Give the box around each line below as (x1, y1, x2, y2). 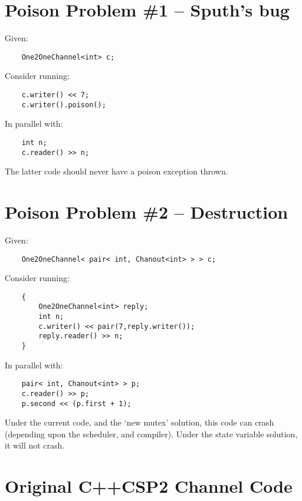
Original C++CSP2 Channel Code (5, 474, 293, 498)
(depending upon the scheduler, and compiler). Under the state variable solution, (5, 427, 298, 440)
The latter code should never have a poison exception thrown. (5, 165, 228, 177)
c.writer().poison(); (21, 100, 106, 109)
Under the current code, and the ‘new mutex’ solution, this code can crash (5, 416, 274, 429)
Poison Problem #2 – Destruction (5, 199, 288, 223)
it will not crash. (5, 439, 65, 451)
